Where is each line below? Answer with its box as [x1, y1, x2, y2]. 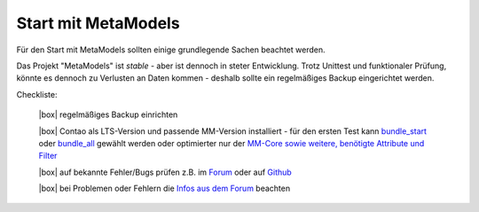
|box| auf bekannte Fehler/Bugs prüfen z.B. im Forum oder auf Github [38, 167, 292, 177]
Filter [38, 151, 58, 161]
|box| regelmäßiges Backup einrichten [38, 109, 178, 120]
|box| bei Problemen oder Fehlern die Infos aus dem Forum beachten [38, 183, 291, 194]
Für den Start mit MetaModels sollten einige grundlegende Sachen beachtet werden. [16, 44, 326, 55]
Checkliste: [16, 89, 58, 99]
